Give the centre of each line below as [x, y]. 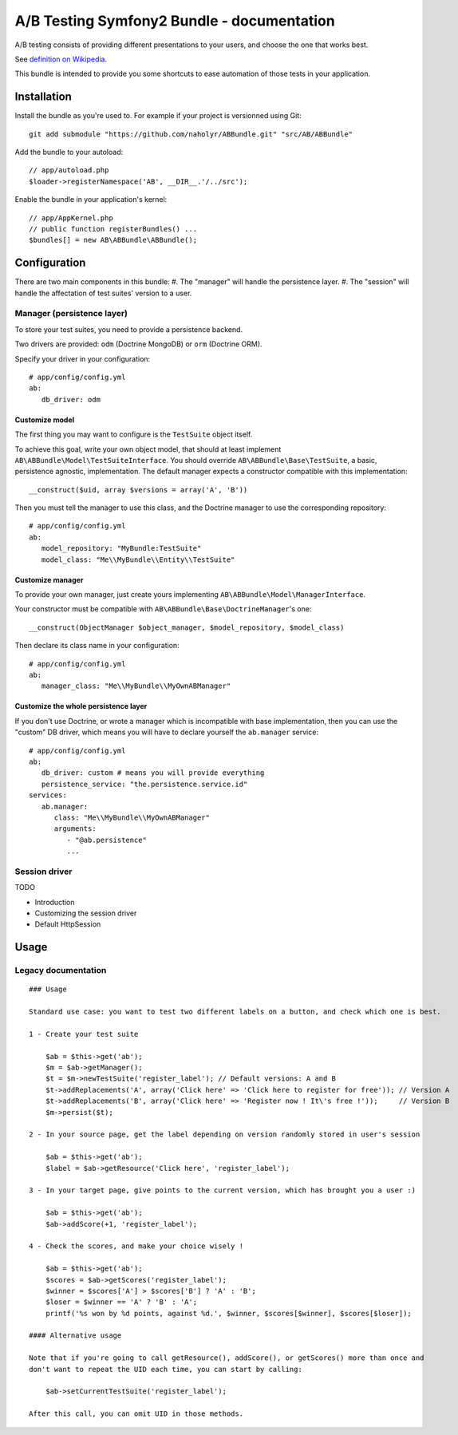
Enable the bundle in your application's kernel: [91, 200]
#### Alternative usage [75, 1336]
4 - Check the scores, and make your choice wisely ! [136, 1246]
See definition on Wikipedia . [61, 59]
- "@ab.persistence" [107, 840]
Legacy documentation [61, 971]
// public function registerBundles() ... [113, 229]
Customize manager [49, 579]
